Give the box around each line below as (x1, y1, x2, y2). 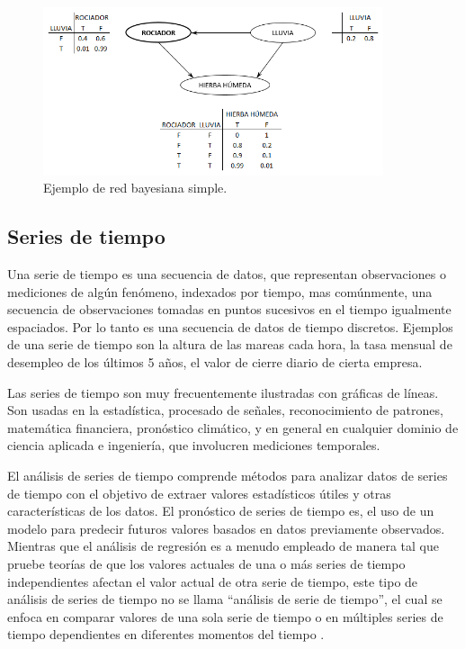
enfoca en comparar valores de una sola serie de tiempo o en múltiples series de (7, 607, 443, 626)
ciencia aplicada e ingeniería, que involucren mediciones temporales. (7, 436, 380, 455)
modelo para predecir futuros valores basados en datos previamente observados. (7, 518, 445, 537)
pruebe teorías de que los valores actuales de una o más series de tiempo (7, 554, 406, 572)
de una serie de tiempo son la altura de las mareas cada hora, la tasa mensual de (7, 335, 452, 354)
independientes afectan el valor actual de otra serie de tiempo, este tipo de (7, 572, 418, 590)
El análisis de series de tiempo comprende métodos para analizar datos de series (7, 466, 448, 485)
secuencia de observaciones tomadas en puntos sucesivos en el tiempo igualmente (7, 300, 452, 319)
